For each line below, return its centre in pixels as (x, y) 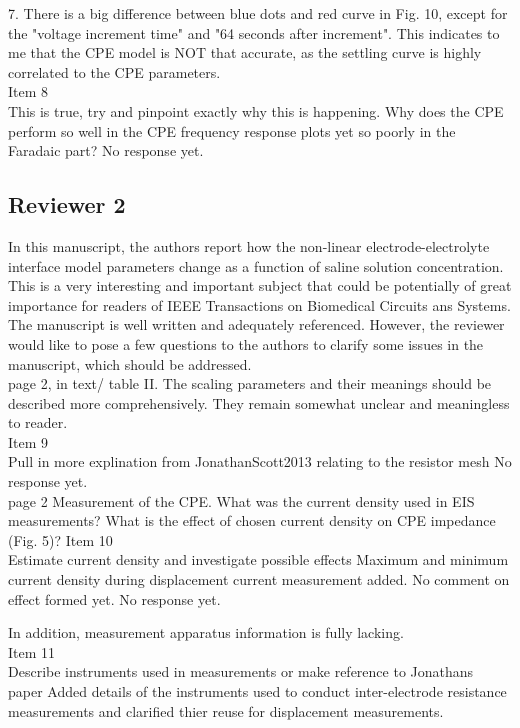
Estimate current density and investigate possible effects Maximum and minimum (258, 559)
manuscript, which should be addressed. (130, 363)
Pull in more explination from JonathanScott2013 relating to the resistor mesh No (260, 461)
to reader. (38, 422)
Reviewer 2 (67, 204)
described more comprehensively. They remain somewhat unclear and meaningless (259, 402)
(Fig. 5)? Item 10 (60, 539)
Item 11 (32, 651)
